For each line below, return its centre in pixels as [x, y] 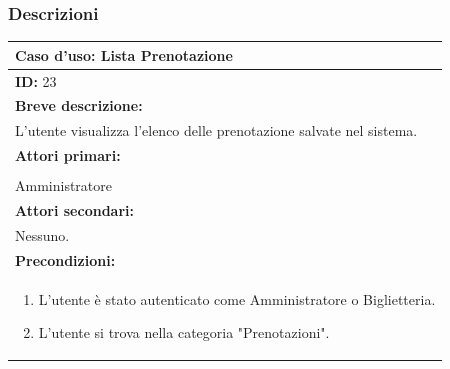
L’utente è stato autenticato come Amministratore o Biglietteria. [237, 298]
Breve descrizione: [79, 105]
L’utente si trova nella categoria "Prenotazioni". [184, 332]
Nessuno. [42, 234]
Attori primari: [68, 155]
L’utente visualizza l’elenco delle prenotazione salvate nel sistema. [216, 130]
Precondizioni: [65, 259]
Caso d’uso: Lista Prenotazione [124, 54]
